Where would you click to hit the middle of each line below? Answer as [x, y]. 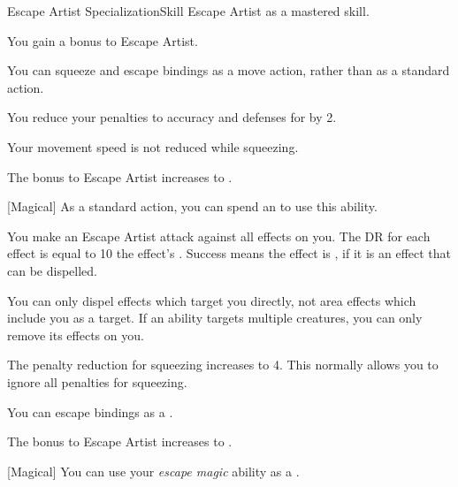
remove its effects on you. [76, 335]
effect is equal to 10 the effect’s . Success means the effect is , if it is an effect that [229, 253]
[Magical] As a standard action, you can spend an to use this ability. [192, 206]
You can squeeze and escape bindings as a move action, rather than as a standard [229, 70]
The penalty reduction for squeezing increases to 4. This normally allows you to [223, 365]
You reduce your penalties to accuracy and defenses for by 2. [172, 117]
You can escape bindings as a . [90, 411]
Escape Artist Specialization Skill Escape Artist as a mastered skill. [188, 11]
